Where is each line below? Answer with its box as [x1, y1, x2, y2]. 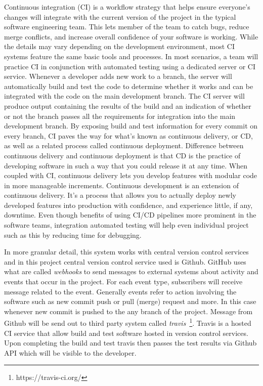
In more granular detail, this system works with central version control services [4, 246, 249, 257]
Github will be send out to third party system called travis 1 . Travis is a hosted [4, 316, 251, 328]
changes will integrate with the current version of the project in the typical [4, 11, 236, 22]
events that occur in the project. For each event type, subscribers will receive [4, 276, 243, 287]
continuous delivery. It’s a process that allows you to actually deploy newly [4, 190, 236, 200]
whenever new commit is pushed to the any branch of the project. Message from [4, 306, 253, 316]
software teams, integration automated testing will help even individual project [4, 220, 249, 230]
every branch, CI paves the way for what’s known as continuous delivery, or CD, [4, 130, 253, 141]
